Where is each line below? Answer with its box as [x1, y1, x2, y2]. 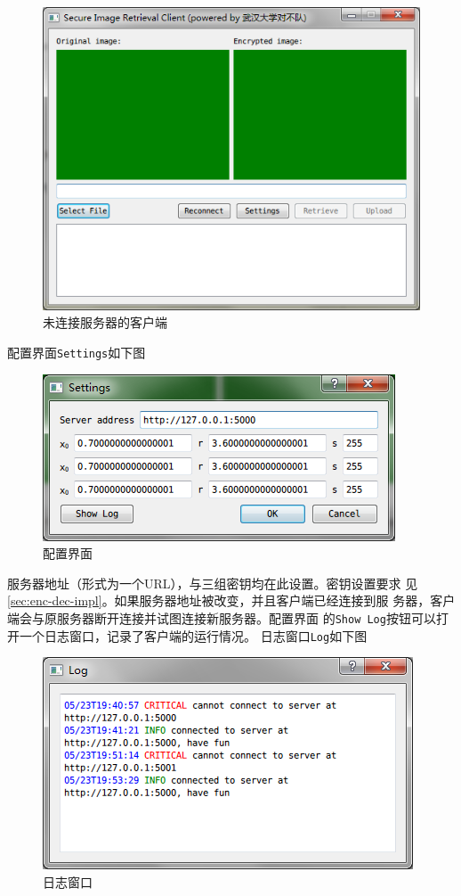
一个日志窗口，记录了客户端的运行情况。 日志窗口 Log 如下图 [19, 626, 368, 645]
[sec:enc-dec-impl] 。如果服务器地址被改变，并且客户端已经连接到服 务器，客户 [7, 591, 456, 610]
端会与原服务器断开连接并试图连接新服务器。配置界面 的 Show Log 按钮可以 [7, 609, 436, 628]
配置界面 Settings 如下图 [7, 343, 146, 362]
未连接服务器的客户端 [43, 313, 167, 332]
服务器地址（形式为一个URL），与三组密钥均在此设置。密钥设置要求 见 [7, 573, 418, 592]
